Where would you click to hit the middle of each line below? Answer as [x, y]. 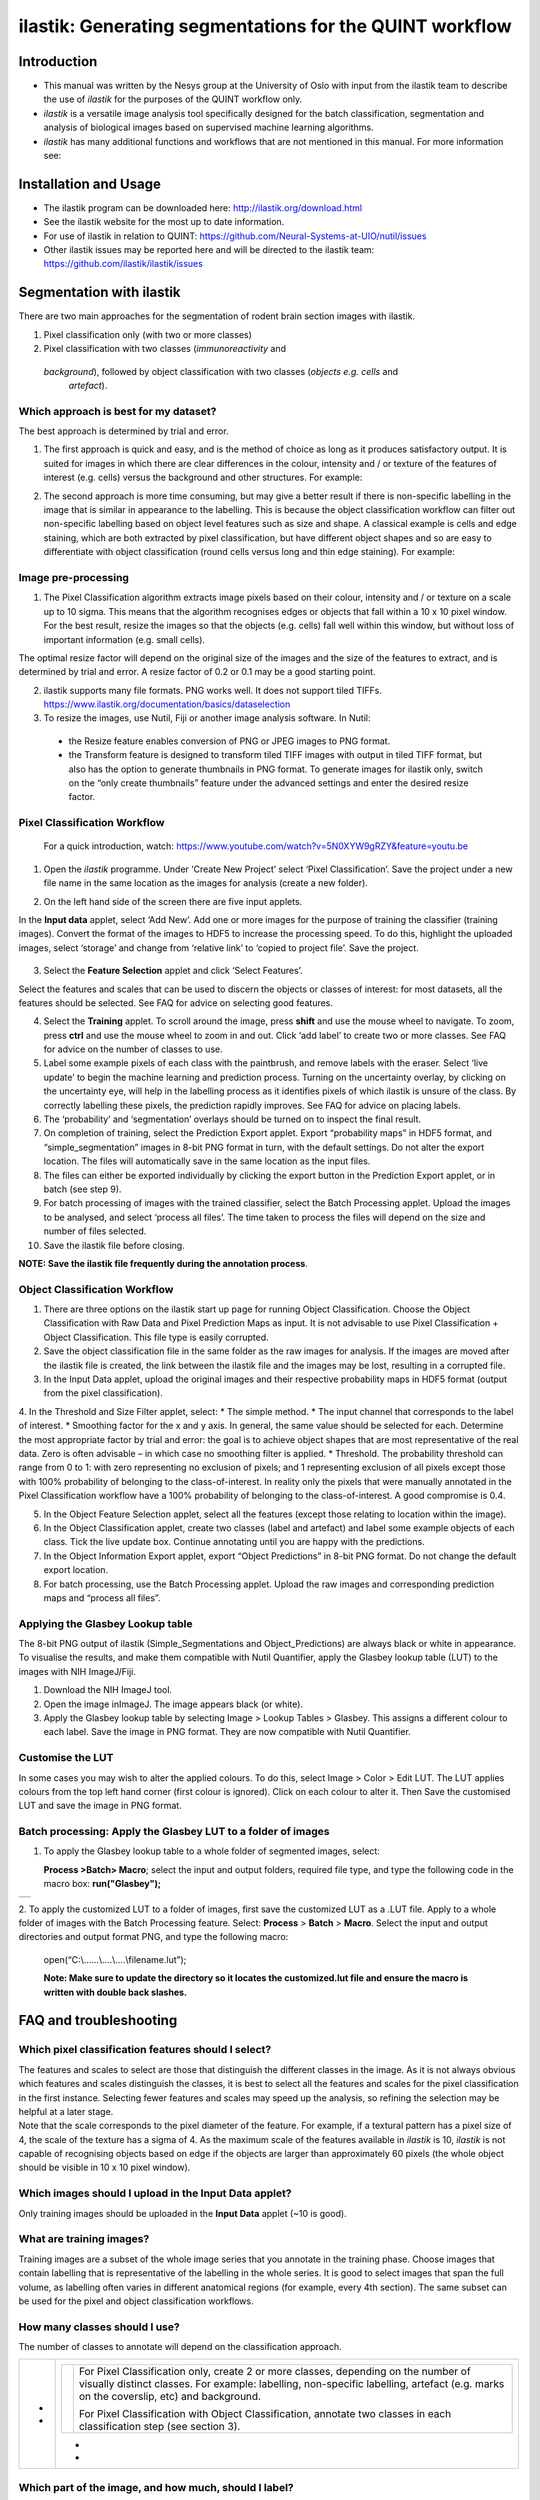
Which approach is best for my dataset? [117, 411]
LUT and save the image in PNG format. [100, 1806]
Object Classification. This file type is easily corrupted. [156, 1337]
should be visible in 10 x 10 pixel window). [104, 2167]
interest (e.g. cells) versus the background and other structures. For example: [203, 477]
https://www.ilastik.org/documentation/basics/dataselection [167, 704]
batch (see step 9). [82, 1189]
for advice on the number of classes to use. [133, 1049]
